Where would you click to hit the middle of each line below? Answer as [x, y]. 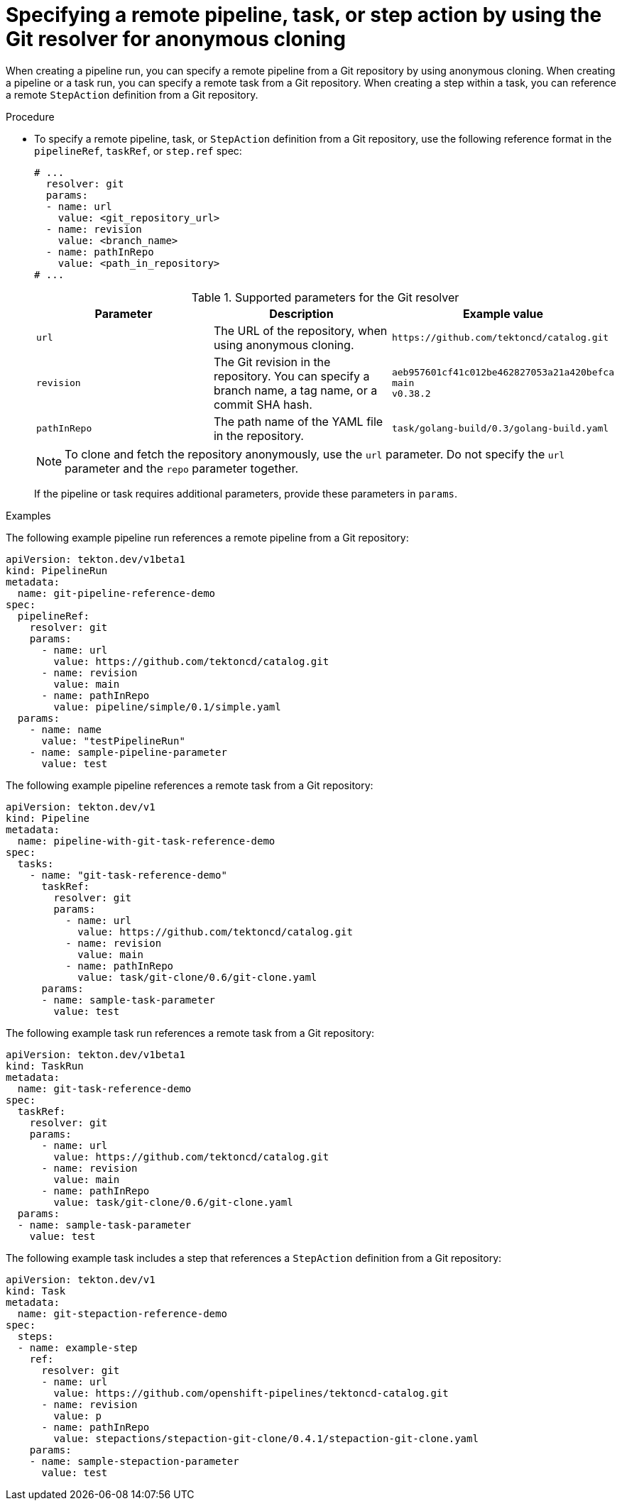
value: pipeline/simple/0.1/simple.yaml [167, 707]
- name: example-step [77, 1347]
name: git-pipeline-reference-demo [116, 593]
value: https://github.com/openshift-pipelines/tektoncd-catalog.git [251, 1393]
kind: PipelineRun [57, 570]
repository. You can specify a [291, 376]
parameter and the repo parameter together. [182, 468]
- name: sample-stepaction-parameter [134, 1461]
